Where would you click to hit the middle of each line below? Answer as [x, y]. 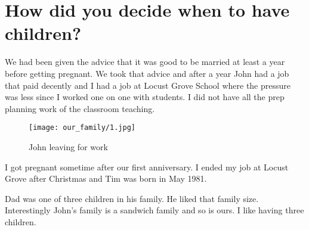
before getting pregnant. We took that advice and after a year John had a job [147, 73]
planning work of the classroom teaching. [80, 108]
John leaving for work [68, 146]
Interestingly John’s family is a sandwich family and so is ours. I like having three [154, 210]
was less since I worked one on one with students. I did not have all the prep [145, 97]
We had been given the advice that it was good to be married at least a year [145, 62]
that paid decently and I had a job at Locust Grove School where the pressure [148, 85]
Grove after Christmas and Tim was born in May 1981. [106, 178]
